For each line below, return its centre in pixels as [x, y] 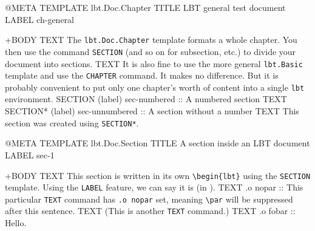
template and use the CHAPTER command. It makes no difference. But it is [142, 75]
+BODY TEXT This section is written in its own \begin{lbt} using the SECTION [158, 175]
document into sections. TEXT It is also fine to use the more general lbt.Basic [154, 63]
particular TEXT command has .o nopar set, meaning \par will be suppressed [149, 199]
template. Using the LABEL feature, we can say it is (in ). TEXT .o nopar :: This [154, 187]
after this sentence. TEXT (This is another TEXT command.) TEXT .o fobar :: [150, 211]
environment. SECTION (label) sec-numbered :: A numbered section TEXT [146, 99]
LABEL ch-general [39, 19]
